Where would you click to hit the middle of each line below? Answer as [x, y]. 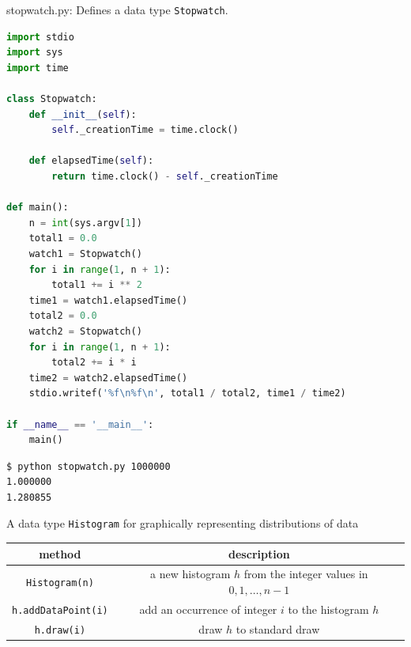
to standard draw [278, 628]
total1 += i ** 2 [97, 285]
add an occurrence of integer [208, 609]
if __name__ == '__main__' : [80, 424]
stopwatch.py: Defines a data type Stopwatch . [117, 9]
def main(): [38, 208]
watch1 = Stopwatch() [85, 254]
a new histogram [190, 574]
